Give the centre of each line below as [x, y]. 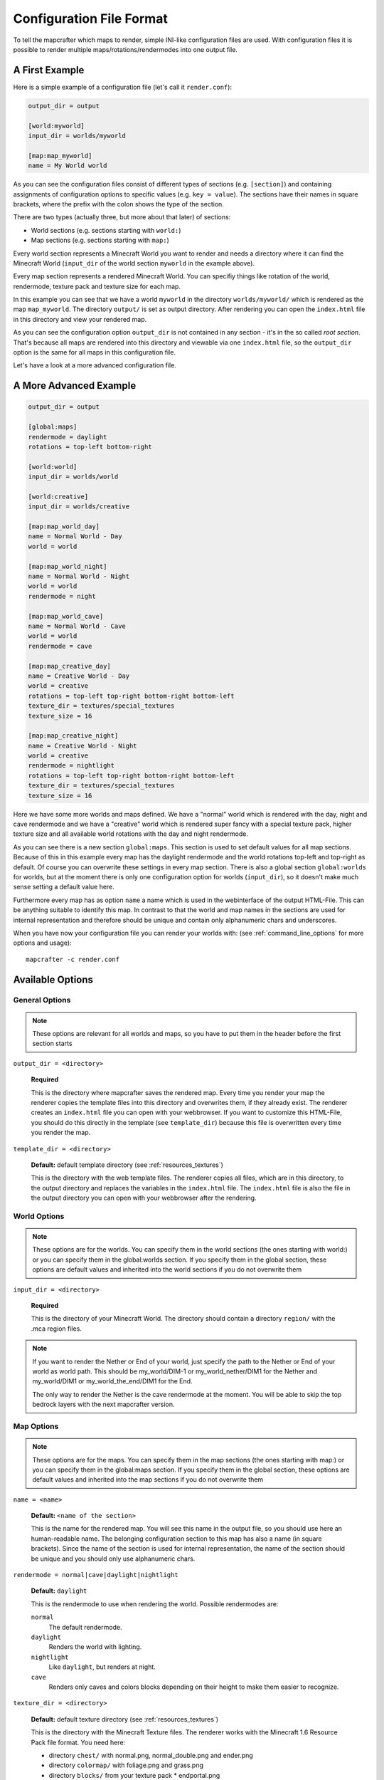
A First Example [49, 70]
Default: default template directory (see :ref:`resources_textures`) [127, 1165]
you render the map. [61, 1133]
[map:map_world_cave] [66, 616]
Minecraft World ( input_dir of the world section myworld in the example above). [134, 263]
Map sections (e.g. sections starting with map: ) [100, 240]
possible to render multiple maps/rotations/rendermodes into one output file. [126, 49]
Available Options [53, 979]
